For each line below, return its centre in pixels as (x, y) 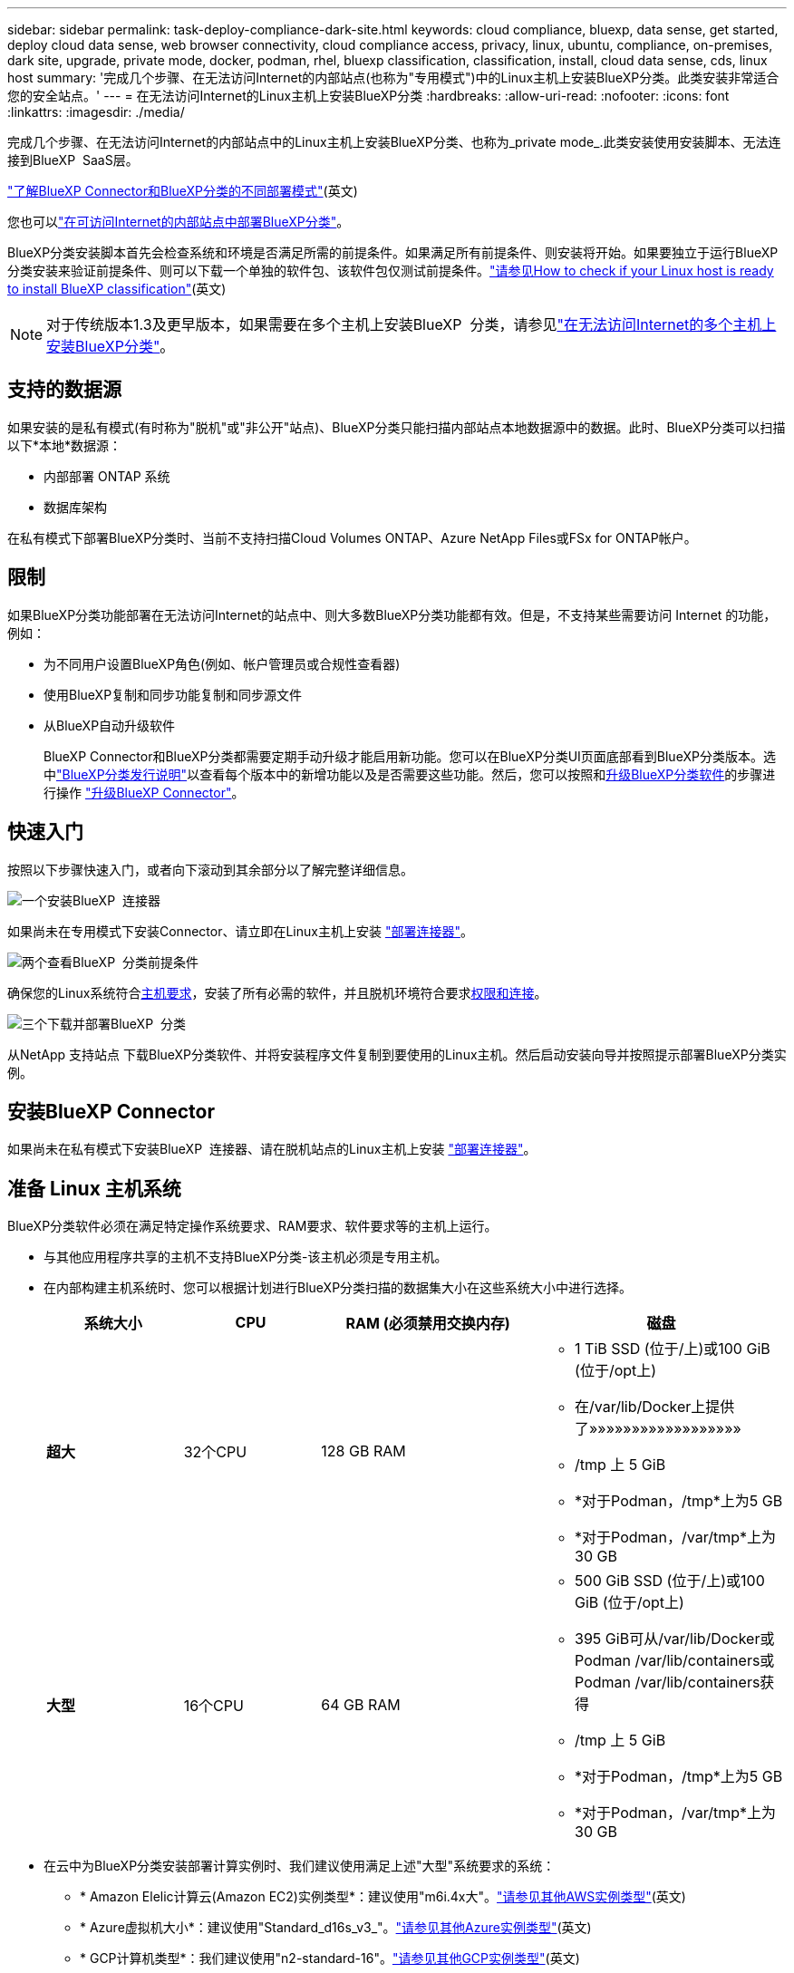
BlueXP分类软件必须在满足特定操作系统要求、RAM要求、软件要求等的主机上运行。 (252, 1226)
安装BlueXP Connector (111, 1111)
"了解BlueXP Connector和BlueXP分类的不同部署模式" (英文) (183, 191)
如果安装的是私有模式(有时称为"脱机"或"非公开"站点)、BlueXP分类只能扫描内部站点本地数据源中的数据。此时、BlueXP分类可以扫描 (397, 427)
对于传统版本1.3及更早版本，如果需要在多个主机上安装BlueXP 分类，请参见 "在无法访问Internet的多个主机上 (412, 324)
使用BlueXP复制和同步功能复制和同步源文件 (173, 694)
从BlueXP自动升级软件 (110, 725)
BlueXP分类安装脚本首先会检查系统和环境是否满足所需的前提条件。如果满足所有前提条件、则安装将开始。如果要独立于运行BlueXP (393, 252)
